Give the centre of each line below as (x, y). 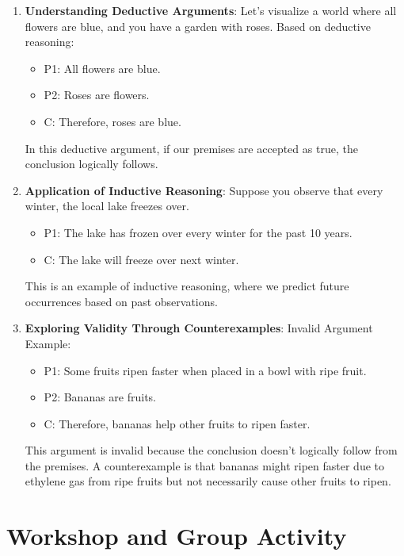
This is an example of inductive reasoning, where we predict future (187, 286)
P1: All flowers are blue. (102, 68)
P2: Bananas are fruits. (100, 397)
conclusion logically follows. (91, 164)
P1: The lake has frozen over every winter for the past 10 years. (198, 232)
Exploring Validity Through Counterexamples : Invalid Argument (199, 328)
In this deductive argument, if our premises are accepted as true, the (191, 148)
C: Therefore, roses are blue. (112, 121)
